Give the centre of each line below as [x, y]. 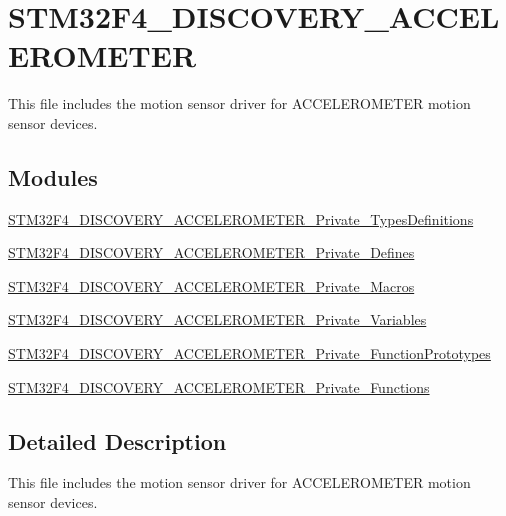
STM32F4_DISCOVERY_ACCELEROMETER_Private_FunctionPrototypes [249, 353]
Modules [53, 176]
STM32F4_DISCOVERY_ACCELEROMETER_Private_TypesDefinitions [241, 218]
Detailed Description [117, 440]
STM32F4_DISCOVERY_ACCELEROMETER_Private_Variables [217, 319]
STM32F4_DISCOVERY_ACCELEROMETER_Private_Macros [211, 285]
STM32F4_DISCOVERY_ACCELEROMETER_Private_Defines [211, 252]
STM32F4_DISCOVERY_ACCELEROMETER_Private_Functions [219, 386]
